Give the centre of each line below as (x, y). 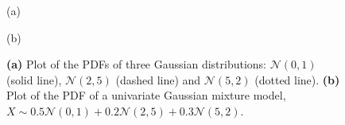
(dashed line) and (158, 79)
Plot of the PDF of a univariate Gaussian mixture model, (146, 95)
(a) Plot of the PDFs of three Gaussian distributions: (136, 64)
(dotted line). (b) (297, 79)
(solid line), (34, 79)
